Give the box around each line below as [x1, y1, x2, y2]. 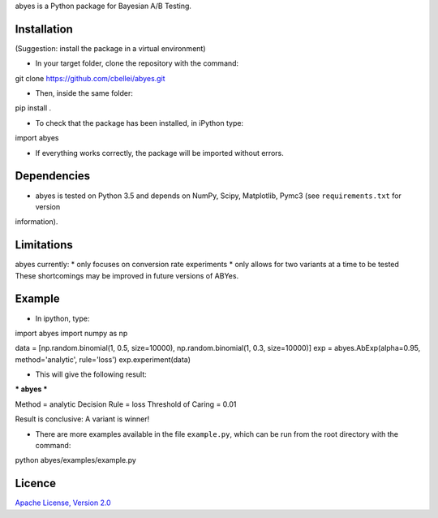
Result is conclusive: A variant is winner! [15, 414, 150, 424]
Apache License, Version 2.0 [15, 498, 111, 507]
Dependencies [15, 169, 91, 183]
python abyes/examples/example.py [15, 455, 137, 465]
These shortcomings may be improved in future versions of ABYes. [15, 270, 239, 280]
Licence [15, 477, 57, 490]
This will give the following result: [35, 369, 148, 379]
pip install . [15, 103, 52, 113]
